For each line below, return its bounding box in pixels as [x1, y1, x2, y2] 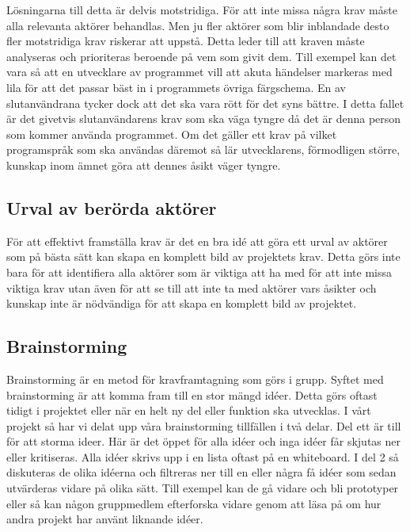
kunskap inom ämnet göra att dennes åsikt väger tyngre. [6, 156, 281, 173]
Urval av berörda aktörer [6, 195, 217, 220]
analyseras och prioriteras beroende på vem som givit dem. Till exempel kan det [6, 48, 397, 64]
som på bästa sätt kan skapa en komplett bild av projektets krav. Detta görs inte [6, 248, 401, 265]
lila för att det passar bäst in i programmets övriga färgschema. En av [6, 78, 346, 95]
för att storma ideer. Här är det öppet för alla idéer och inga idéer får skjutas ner [6, 433, 401, 450]
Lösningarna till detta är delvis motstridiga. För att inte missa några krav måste [6, 2, 397, 17]
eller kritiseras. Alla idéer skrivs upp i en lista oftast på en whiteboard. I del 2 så [6, 448, 399, 465]
